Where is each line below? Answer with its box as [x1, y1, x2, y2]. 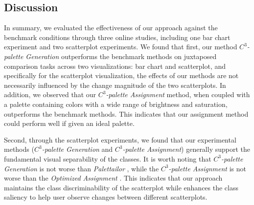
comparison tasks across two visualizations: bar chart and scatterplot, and [4, 61, 226, 71]
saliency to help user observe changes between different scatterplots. [4, 192, 208, 202]
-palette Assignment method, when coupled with [106, 89, 250, 100]
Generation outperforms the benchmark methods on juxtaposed [25, 51, 217, 61]
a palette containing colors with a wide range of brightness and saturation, [4, 99, 228, 109]
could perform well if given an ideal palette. [4, 118, 135, 128]
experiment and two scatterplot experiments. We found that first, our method [4, 41, 237, 52]
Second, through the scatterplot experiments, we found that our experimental [4, 134, 236, 144]
